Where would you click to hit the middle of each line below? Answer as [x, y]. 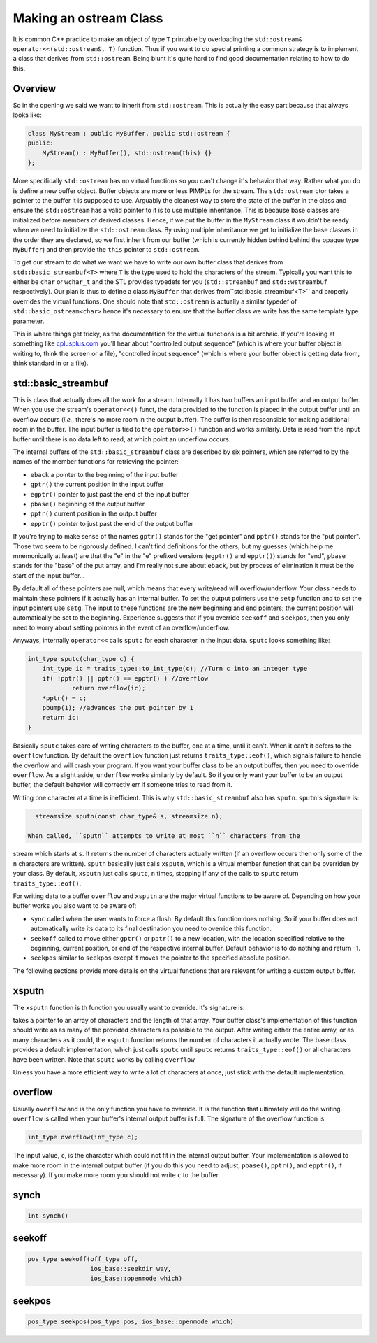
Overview [35, 88]
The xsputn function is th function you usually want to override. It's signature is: [129, 1007]
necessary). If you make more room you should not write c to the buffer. [116, 1175]
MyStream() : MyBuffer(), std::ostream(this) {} [127, 153]
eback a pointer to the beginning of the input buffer [104, 474]
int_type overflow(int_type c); [83, 1137]
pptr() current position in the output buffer [94, 513]
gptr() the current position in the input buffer [97, 484]
